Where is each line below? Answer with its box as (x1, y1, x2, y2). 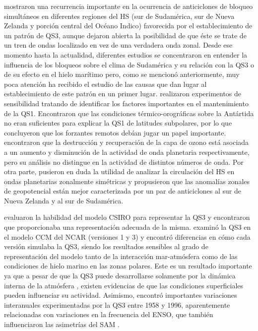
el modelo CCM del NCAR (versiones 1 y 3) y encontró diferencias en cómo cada (4, 231, 251, 242)
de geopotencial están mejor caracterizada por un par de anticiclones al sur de (4, 186, 242, 196)
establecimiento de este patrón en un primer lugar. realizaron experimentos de (4, 88, 242, 99)
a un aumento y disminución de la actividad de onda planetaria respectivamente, (4, 146, 250, 157)
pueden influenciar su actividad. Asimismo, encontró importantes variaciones (4, 290, 237, 300)
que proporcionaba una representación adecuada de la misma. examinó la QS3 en (4, 222, 251, 232)
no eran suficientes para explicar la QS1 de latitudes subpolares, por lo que (4, 118, 232, 128)
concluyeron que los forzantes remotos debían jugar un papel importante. (4, 127, 226, 137)
